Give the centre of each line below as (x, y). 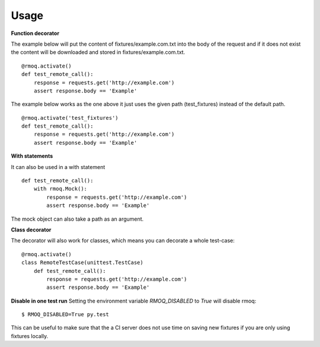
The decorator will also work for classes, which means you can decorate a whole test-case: (123, 241)
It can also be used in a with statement (58, 167)
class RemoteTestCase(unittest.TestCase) (82, 263)
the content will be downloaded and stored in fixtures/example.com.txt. (98, 52)
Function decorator (35, 33)
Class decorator (31, 230)
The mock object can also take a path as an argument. (77, 219)
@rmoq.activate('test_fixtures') (70, 118)
